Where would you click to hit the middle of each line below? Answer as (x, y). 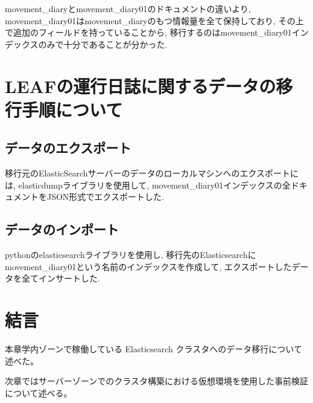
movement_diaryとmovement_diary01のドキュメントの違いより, (128, 8)
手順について (72, 109)
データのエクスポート (68, 148)
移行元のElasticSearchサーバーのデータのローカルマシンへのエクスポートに (152, 173)
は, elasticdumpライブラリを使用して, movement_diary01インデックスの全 (148, 185)
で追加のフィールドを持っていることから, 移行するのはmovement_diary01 (148, 32)
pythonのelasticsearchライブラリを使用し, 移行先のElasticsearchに (131, 255)
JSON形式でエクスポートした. (105, 197)
